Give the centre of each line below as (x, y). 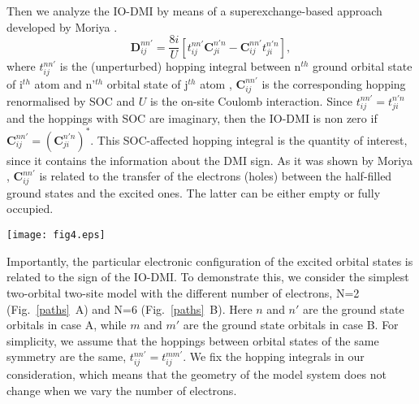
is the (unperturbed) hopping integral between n (180, 66)
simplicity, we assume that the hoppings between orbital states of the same (193, 340)
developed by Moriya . (62, 26)
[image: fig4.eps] (56, 235)
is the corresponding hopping (334, 83)
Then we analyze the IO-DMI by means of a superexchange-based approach (194, 11)
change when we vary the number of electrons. (122, 390)
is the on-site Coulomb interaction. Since (251, 100)
